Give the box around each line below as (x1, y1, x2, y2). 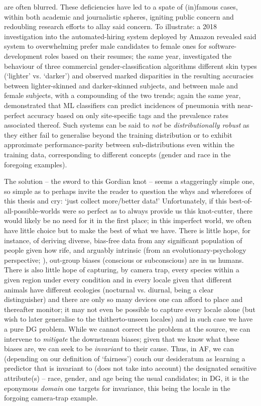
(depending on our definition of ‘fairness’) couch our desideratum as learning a (4, 353, 245, 363)
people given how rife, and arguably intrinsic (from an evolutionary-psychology (4, 245, 246, 255)
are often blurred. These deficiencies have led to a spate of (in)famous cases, (4, 2, 238, 12)
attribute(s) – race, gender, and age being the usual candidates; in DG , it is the (4, 372, 249, 383)
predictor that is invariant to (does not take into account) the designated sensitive (4, 363, 256, 373)
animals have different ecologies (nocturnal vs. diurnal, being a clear (4, 284, 214, 294)
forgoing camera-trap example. (4, 392, 98, 403)
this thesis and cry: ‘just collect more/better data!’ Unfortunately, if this (4, 195, 227, 206)
